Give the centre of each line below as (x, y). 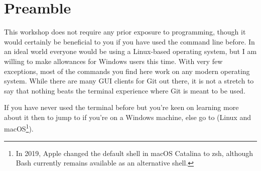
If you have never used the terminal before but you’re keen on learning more (121, 107)
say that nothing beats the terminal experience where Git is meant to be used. (125, 90)
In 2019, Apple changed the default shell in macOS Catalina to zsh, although (135, 153)
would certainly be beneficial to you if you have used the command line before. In (129, 41)
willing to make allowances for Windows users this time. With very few (113, 61)
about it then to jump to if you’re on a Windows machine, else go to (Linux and (127, 117)
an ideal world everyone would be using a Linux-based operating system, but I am (130, 51)
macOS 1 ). (19, 128)
